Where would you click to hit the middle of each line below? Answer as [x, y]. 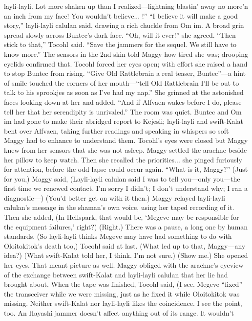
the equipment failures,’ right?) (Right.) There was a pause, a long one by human [126, 226]
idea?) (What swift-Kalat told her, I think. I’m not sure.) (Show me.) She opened [126, 255]
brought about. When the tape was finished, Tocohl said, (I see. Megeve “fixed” [123, 284]
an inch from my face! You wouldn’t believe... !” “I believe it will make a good [121, 15]
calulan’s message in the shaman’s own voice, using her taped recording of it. [119, 207]
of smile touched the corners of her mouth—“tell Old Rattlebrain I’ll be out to [122, 82]
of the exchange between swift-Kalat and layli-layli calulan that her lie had [116, 274]
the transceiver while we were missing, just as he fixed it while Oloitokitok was [122, 293]
